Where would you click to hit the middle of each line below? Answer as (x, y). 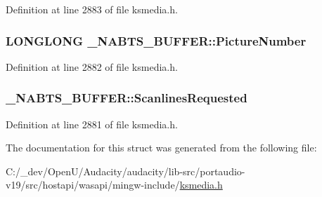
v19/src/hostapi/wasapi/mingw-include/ (93, 185)
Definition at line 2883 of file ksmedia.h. (92, 9)
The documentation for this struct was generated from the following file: (161, 148)
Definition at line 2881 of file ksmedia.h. (92, 124)
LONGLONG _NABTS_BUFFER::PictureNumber (156, 40)
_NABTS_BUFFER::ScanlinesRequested (127, 98)
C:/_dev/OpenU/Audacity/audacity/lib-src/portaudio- (125, 171)
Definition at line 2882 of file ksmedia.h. (92, 66)
